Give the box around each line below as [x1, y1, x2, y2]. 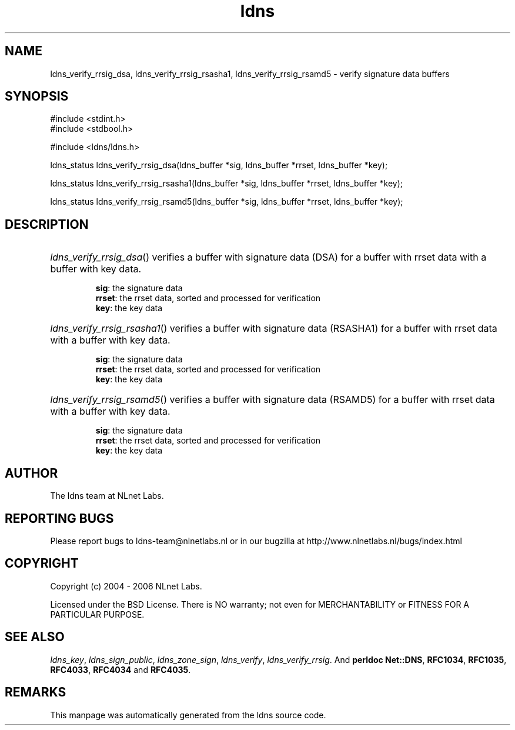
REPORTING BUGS [5, 511, 114, 526]
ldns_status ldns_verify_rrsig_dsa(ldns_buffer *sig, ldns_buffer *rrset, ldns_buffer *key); [50, 160, 388, 171]
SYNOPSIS [5, 89, 69, 104]
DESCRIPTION [5, 216, 89, 232]
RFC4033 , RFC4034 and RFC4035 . [50, 664, 191, 675]
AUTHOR [5, 465, 58, 481]
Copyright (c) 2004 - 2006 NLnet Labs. [50, 581, 202, 591]
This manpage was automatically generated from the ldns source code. [50, 709, 326, 720]
